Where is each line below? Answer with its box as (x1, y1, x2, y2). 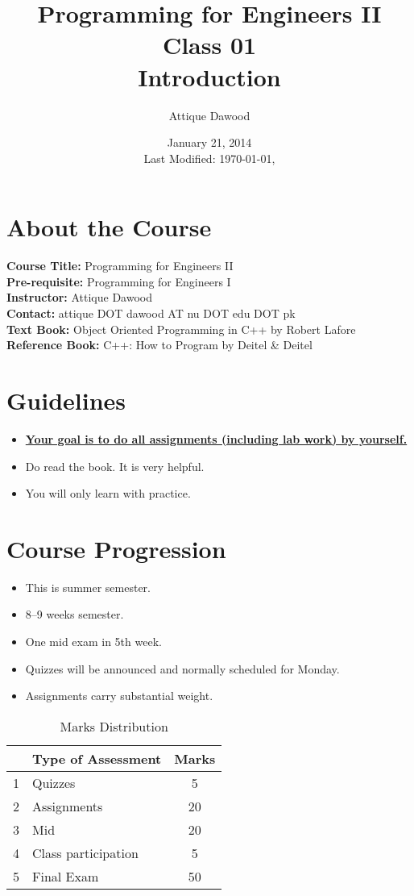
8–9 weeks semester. (25, 606, 124, 623)
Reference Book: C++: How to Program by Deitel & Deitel (6, 336, 313, 353)
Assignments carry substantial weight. (25, 687, 213, 704)
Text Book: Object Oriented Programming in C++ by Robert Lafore (6, 320, 356, 337)
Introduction (138, 60, 281, 93)
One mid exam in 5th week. (25, 633, 162, 649)
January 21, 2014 (167, 134, 252, 151)
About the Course (6, 210, 212, 244)
